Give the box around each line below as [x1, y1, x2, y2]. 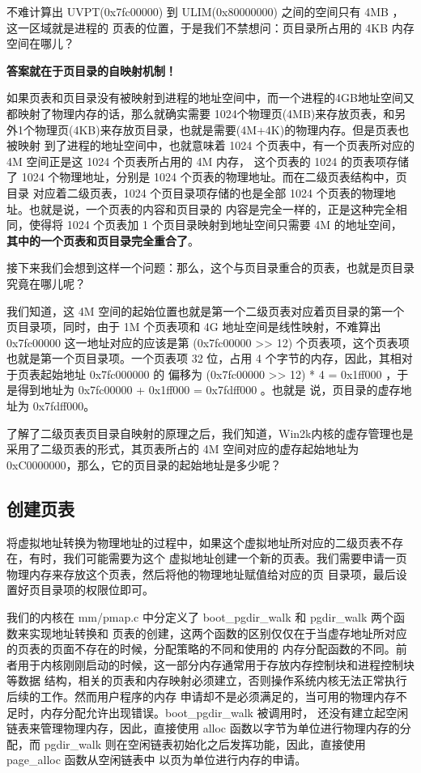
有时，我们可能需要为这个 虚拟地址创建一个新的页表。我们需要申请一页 [28, 550, 407, 567]
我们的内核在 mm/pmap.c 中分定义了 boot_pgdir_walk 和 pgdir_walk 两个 [6, 609, 394, 626]
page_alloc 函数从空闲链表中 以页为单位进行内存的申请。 [6, 751, 307, 768]
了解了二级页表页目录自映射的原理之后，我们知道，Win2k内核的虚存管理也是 [6, 424, 414, 441]
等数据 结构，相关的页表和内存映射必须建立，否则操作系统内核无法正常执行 [6, 672, 407, 689]
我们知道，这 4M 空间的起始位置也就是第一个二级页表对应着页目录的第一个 [6, 302, 405, 319]
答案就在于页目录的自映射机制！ [6, 62, 176, 79]
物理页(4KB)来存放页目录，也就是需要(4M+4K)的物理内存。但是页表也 [34, 121, 410, 138]
